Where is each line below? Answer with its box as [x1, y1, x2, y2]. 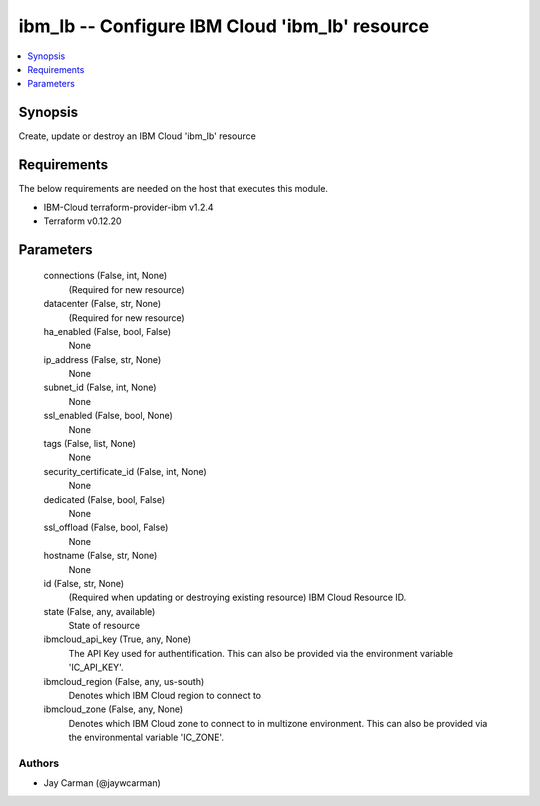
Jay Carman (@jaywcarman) [43, 777, 162, 789]
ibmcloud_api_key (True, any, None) [43, 633, 192, 645]
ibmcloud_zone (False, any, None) [43, 703, 184, 715]
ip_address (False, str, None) [43, 353, 162, 365]
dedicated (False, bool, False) [43, 493, 166, 505]
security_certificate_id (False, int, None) [43, 465, 207, 477]
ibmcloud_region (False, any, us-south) [43, 675, 205, 687]
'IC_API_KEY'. [68, 661, 124, 674]
